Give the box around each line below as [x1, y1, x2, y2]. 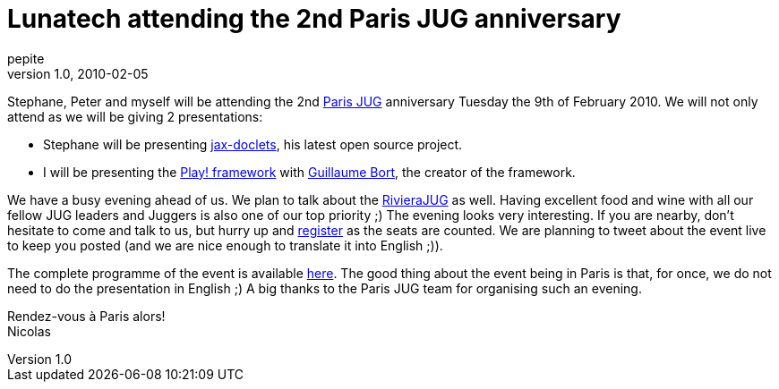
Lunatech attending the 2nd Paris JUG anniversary [7, 4, 621, 34]
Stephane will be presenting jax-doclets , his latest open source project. [43, 136, 463, 152]
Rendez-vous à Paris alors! [7, 308, 166, 324]
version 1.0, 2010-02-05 [7, 65, 149, 81]
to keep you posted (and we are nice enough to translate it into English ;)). [7, 237, 443, 253]
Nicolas [7, 323, 51, 339]
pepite [7, 50, 45, 66]
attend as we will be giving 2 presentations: [7, 108, 263, 124]
